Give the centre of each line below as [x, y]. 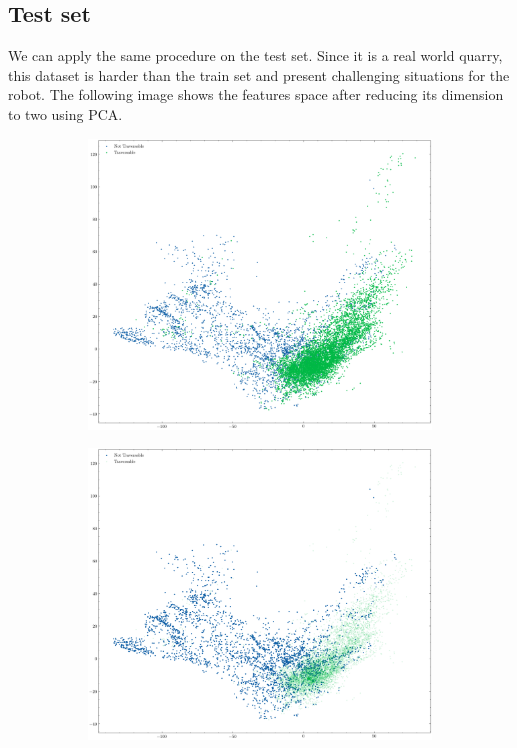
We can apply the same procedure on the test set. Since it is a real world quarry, [255, 55]
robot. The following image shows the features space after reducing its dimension [256, 94]
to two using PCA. [65, 113]
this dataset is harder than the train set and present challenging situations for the [259, 74]
